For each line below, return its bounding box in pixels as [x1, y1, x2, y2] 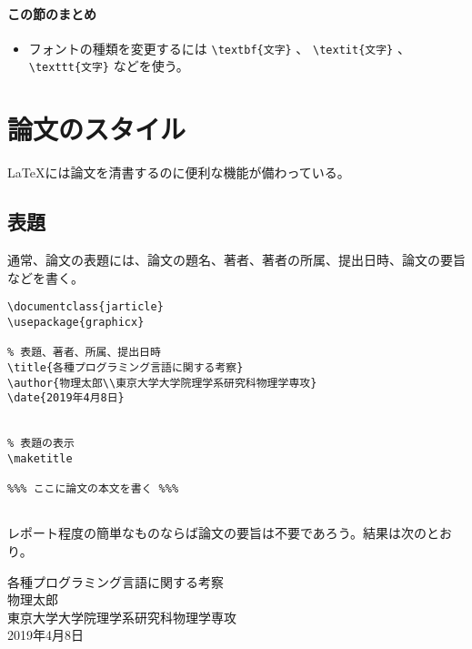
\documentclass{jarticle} [7, 300, 164, 314]
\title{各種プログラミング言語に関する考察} [7, 360, 244, 374]
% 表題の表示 [7, 437, 75, 451]
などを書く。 [7, 268, 84, 287]
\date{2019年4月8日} [7, 391, 125, 405]
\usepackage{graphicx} [7, 315, 145, 329]
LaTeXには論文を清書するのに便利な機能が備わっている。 [7, 163, 350, 182]
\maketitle [7, 451, 73, 465]
